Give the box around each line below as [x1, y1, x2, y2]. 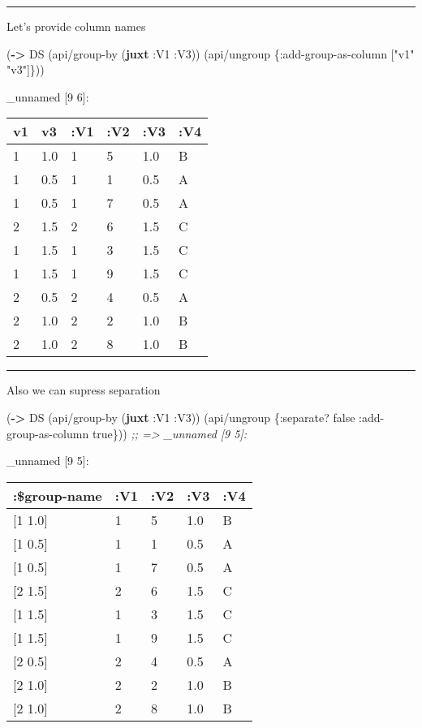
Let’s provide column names [6, 18, 146, 34]
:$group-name [13, 485, 102, 505]
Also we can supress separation [6, 381, 161, 398]
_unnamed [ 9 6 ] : [6, 88, 89, 105]
